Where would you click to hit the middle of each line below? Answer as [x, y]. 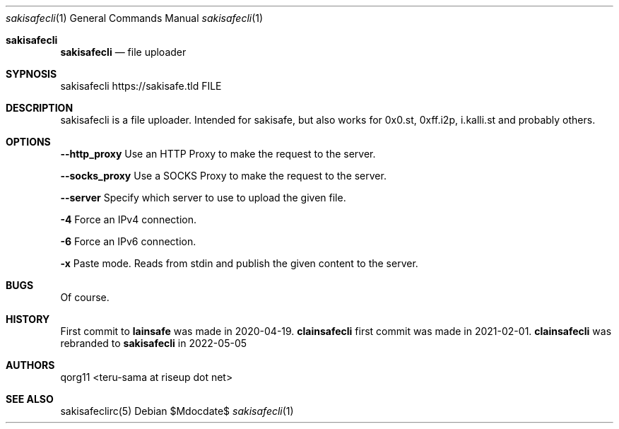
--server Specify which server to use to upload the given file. [203, 198]
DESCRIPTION [40, 108]
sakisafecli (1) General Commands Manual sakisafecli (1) [135, 18]
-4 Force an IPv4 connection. [128, 219]
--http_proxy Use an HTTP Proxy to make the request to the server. [218, 154]
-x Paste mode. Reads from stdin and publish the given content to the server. [239, 263]
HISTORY [28, 319]
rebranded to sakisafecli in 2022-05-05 [154, 343]
